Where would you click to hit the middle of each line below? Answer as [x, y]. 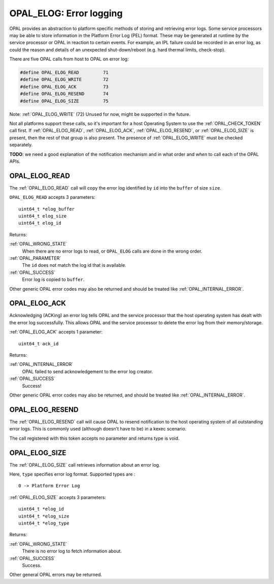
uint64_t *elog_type [44, 523]
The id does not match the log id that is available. [74, 265]
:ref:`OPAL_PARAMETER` [35, 258]
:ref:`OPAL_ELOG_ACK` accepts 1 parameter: [56, 332]
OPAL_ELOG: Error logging [66, 13]
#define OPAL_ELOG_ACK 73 [64, 87]
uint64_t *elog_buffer [47, 209]
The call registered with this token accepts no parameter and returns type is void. [94, 438]
